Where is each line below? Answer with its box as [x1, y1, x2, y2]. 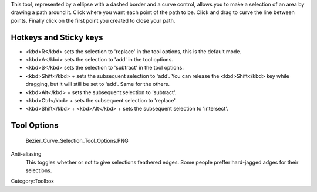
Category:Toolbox [11, 177, 55, 184]
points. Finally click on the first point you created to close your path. [11, 17, 176, 24]
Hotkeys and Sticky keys [11, 32, 103, 42]
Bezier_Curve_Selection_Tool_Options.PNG [25, 137, 129, 144]
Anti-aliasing [11, 150, 42, 157]
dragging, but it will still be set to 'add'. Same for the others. [25, 81, 170, 88]
